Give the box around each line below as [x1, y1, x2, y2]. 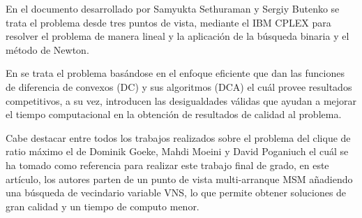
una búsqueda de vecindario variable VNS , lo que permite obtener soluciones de [6, 185, 347, 200]
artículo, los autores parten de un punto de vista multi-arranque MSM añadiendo [6, 171, 353, 186]
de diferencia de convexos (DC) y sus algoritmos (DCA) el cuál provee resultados [6, 79, 352, 94]
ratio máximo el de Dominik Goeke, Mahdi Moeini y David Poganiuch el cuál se [6, 144, 349, 159]
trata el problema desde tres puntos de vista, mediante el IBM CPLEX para [6, 15, 331, 29]
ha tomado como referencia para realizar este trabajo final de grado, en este [6, 157, 329, 172]
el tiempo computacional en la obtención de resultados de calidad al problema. [6, 107, 342, 122]
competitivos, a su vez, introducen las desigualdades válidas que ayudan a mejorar [6, 93, 357, 108]
